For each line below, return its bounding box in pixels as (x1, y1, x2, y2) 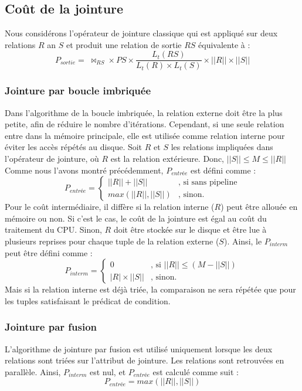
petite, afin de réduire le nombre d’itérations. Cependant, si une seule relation (5, 118, 284, 130)
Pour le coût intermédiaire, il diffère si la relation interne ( (5, 200, 215, 213)
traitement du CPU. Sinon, (5, 223, 102, 236)
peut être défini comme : (5, 246, 93, 259)
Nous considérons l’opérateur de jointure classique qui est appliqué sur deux (5, 27, 278, 39)
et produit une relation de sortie (66, 38, 182, 50)
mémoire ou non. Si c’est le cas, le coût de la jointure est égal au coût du (5, 212, 267, 224)
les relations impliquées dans (171, 141, 273, 153)
